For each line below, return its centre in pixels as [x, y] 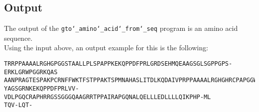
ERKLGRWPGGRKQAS [31, 72]
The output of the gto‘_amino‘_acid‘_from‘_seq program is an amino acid [121, 28]
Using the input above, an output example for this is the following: [106, 48]
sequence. [18, 38]
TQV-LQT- [18, 105]
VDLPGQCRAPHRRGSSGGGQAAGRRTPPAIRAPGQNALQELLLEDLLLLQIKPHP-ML [108, 97]
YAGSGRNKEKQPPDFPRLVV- [42, 89]
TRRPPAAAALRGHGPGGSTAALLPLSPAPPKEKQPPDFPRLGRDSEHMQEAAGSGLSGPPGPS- [118, 64]
